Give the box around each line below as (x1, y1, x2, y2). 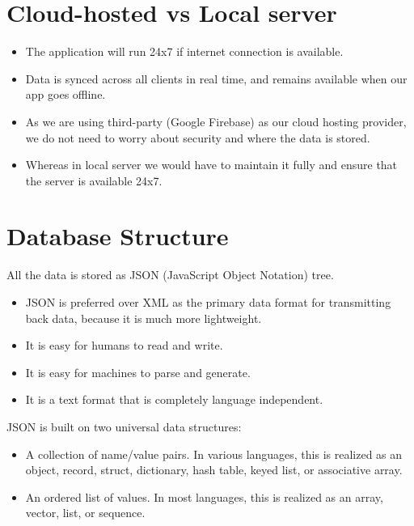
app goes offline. (25, 86, 106, 103)
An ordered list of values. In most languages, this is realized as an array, (25, 488, 383, 505)
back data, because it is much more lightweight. (25, 309, 262, 326)
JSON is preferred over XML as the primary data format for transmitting (25, 294, 391, 310)
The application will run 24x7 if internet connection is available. (25, 43, 344, 60)
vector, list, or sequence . (25, 504, 146, 521)
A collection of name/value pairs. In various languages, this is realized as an (25, 445, 403, 462)
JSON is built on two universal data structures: (6, 418, 242, 435)
